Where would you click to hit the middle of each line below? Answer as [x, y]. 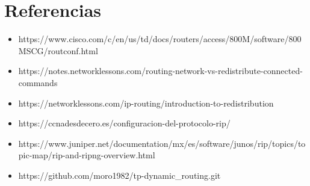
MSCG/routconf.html [58, 50]
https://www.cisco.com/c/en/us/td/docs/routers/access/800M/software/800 [160, 39]
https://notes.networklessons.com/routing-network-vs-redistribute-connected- [160, 71]
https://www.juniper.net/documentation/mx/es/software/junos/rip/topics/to [162, 143]
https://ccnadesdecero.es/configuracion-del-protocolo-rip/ [124, 123]
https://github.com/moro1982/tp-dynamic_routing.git [119, 175]
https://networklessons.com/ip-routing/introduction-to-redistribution [146, 103]
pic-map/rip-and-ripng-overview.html [87, 155]
